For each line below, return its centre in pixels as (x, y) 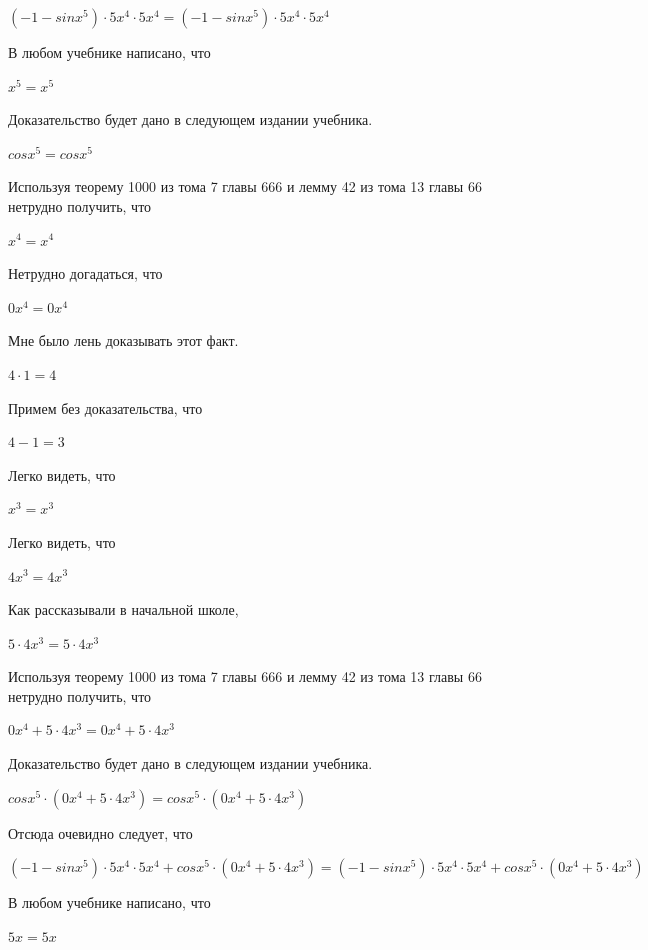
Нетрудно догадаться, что (85, 273)
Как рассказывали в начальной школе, (123, 609)
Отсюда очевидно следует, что (100, 832)
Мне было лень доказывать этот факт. (123, 340)
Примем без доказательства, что (105, 407)
